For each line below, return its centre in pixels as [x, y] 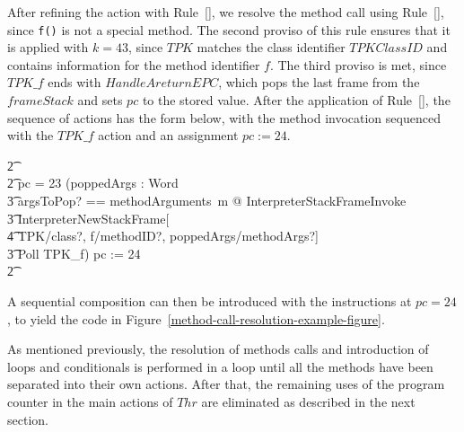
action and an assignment [168, 135]
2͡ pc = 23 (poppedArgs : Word [93, 183]
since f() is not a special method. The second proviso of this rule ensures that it [229, 29]
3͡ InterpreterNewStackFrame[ [88, 218]
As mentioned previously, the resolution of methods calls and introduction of [218, 349]
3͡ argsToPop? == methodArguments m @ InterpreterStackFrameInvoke [207, 200]
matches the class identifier [271, 47]
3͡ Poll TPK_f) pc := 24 [74, 253]
